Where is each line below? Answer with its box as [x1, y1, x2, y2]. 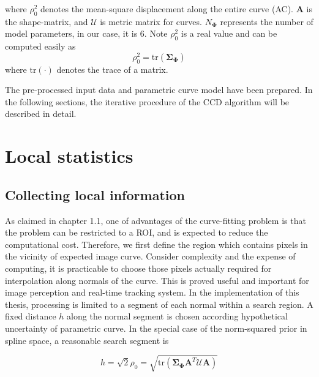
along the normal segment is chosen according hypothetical [67, 310, 288, 323]
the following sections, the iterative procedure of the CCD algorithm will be [5, 95, 290, 108]
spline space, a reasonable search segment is [5, 334, 169, 346]
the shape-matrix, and [5, 15, 88, 28]
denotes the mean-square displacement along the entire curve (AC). [40, 2, 293, 15]
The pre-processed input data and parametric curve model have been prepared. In [5, 83, 313, 96]
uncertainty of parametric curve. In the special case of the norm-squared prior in [5, 321, 307, 334]
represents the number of [220, 15, 313, 28]
